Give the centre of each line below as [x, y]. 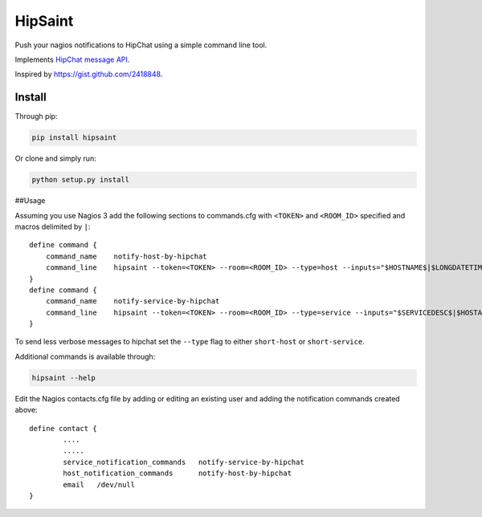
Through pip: [36, 116]
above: [26, 410]
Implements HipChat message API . [72, 59]
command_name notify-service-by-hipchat [133, 301]
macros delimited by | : [53, 226]
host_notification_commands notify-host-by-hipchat [178, 473]
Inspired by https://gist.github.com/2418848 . [89, 74]
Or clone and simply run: [55, 159]
